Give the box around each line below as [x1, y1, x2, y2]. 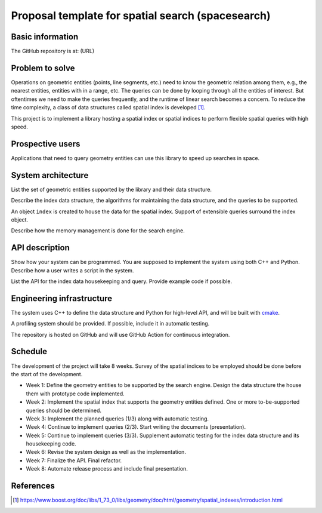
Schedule [11, 346, 48, 357]
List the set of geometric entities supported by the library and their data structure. [11, 186, 212, 193]
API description [11, 242, 70, 253]
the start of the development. [11, 370, 83, 377]
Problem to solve [11, 63, 75, 73]
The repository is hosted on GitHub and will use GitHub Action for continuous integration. [11, 331, 230, 338]
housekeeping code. [26, 440, 77, 447]
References [11, 481, 55, 491]
